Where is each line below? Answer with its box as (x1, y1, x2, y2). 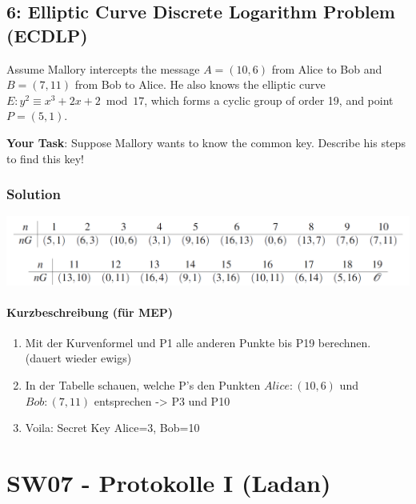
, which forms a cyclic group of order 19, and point (144, 91, 394, 108)
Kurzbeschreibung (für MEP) (6, 303, 174, 320)
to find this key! (6, 150, 84, 166)
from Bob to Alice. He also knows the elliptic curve (74, 76, 326, 93)
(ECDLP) (6, 22, 88, 47)
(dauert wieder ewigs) (25, 350, 132, 366)
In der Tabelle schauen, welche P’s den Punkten (25, 377, 261, 394)
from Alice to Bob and (271, 60, 382, 77)
